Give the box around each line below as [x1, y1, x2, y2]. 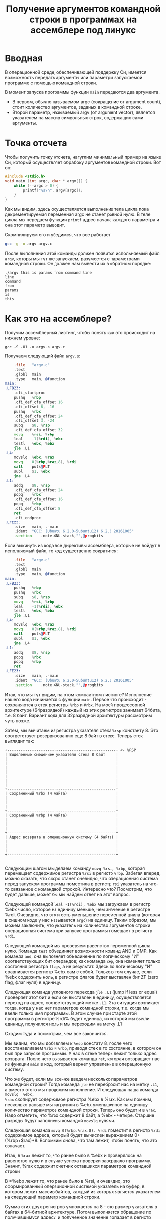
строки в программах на [29, 14, 137, 25]
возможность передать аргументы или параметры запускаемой [5, 74, 143, 80]
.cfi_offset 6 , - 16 [14, 404, 55, 409]
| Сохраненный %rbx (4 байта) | [5, 791, 119, 796]
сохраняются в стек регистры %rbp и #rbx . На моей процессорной [5, 702, 145, 708]
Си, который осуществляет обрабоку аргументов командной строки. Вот [5, 159, 161, 165]
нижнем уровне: [5, 335, 41, 341]
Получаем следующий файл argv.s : [5, 353, 81, 359]
